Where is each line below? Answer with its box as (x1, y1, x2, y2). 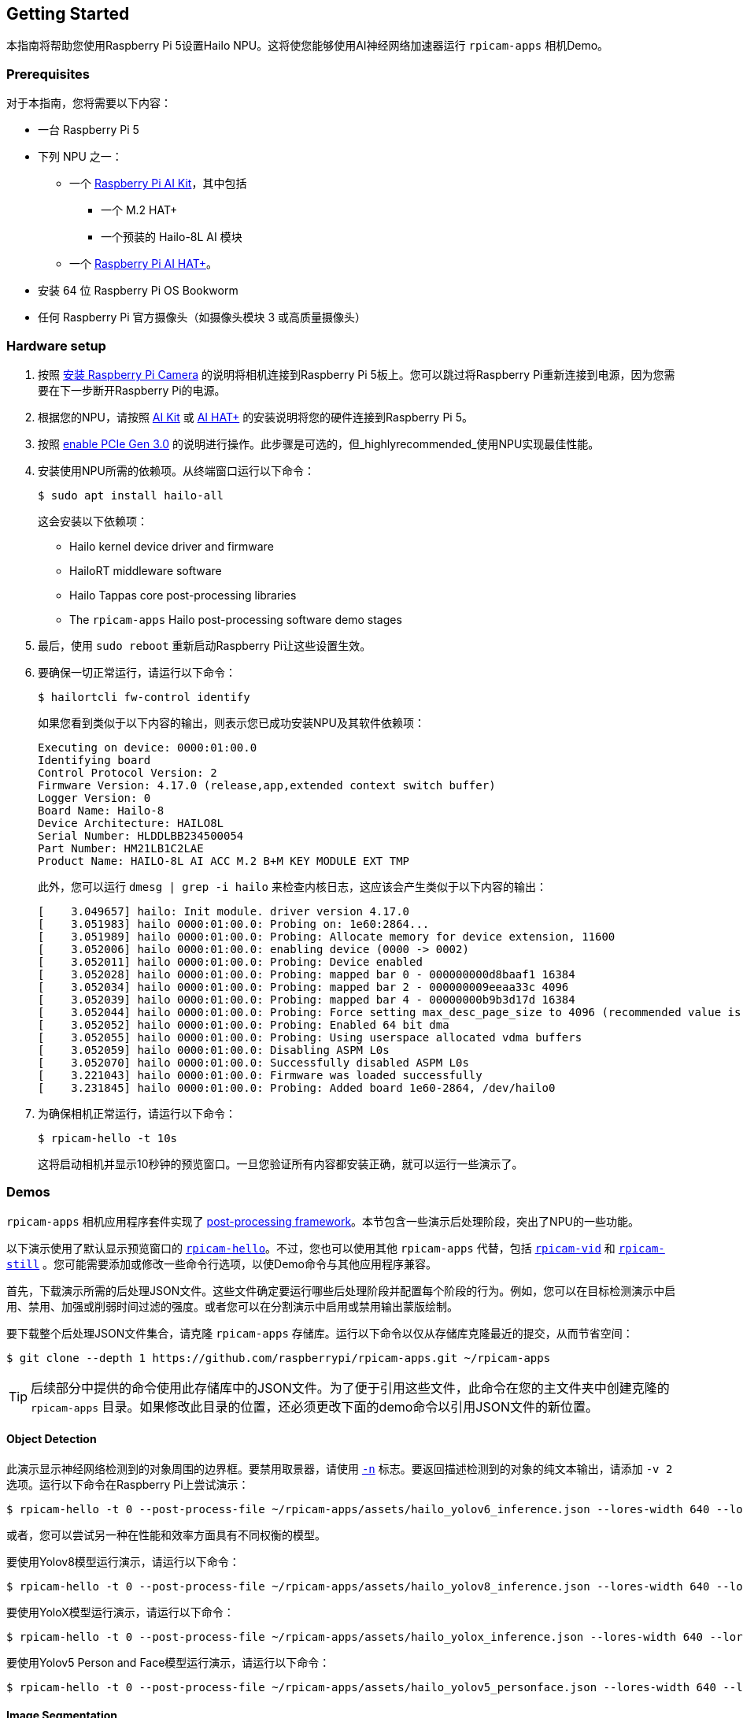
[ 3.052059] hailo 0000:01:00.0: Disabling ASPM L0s (38, 1043, 390, 1056)
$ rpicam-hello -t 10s (38, 1131, 178, 1145)
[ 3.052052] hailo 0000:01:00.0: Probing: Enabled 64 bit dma (38, 1018, 449, 1031)
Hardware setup (6, 337, 106, 354)
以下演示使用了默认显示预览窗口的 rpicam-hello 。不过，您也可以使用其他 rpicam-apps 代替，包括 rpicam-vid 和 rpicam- (6, 1241, 665, 1255)
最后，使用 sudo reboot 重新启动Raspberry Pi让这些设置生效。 (38, 638, 371, 652)
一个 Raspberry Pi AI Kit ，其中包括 (69, 176, 247, 191)
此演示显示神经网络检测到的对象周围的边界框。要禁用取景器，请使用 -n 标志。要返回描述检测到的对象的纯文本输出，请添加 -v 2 (6, 1461, 673, 1475)
